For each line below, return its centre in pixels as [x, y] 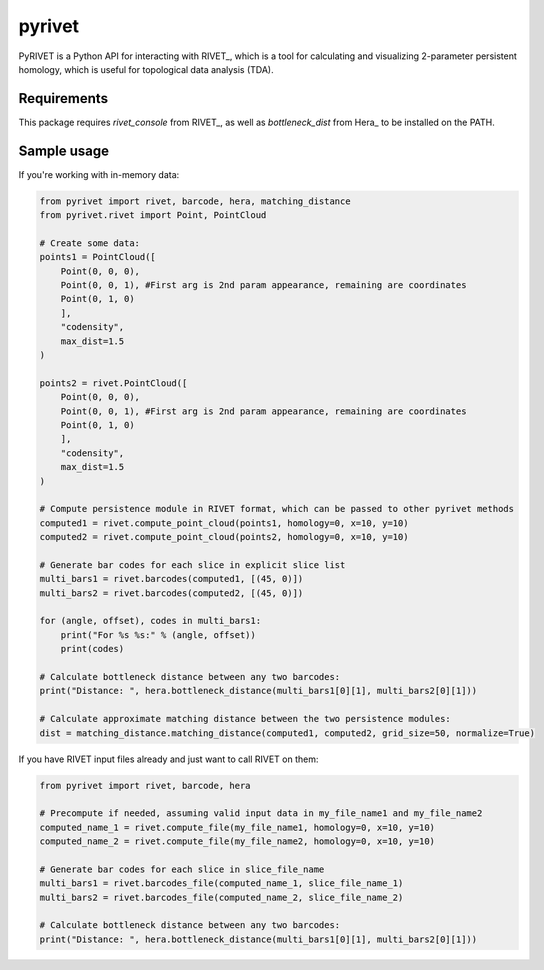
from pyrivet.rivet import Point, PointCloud [153, 215]
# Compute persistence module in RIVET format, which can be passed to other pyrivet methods [277, 509]
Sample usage [64, 150]
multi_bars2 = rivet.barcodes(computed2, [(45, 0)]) [171, 593]
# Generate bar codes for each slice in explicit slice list [192, 564]
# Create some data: [89, 243]
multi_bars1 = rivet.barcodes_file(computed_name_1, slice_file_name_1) [221, 883]
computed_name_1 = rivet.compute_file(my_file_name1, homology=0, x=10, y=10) [237, 827]
